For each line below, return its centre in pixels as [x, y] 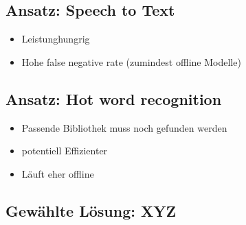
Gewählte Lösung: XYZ [91, 210]
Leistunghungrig [56, 39]
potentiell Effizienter [65, 151]
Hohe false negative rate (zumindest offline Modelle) [131, 61]
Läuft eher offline [58, 173]
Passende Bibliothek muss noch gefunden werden [124, 127]
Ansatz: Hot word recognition [114, 98]
